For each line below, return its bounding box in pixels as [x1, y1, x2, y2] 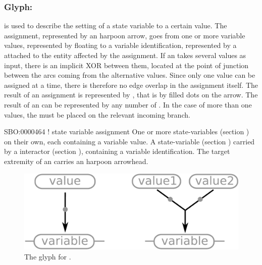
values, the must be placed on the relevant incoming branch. [4, 109, 190, 120]
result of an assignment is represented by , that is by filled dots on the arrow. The [4, 89, 258, 100]
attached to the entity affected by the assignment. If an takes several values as [4, 50, 246, 60]
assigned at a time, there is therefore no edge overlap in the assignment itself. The [4, 79, 258, 90]
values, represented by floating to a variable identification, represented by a [4, 40, 237, 50]
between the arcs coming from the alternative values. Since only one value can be [4, 70, 255, 80]
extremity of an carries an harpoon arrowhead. [4, 155, 148, 166]
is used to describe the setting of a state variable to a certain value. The [4, 20, 227, 31]
